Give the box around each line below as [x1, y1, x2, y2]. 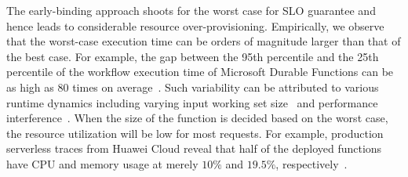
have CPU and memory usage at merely [6, 155, 199, 172]
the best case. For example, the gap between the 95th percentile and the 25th [6, 48, 379, 64]
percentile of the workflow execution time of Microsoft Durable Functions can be [6, 63, 394, 80]
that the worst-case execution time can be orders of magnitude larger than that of [6, 33, 401, 49]
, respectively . [275, 155, 348, 172]
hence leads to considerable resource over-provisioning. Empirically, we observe [6, 17, 384, 34]
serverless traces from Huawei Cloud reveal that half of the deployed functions [6, 140, 382, 157]
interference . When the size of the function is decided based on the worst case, [6, 110, 388, 126]
